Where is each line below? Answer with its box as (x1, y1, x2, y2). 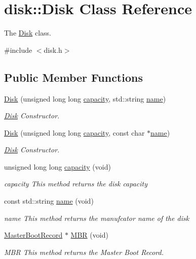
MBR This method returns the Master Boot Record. (4, 246, 164, 257)
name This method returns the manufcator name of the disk (4, 212, 189, 223)
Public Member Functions (4, 69, 143, 85)
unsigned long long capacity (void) (4, 161, 111, 172)
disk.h (44, 44, 62, 55)
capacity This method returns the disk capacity (4, 178, 148, 189)
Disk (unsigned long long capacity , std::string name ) (4, 93, 166, 104)
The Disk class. (4, 27, 51, 38)
